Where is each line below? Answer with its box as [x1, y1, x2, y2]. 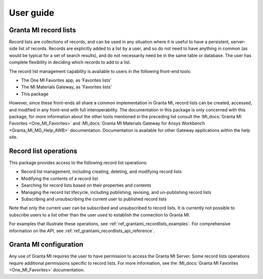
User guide [9, 7, 55, 18]
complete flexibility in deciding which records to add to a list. [9, 59, 131, 65]
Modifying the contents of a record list [21, 175, 98, 181]
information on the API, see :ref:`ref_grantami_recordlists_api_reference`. [9, 228, 155, 234]
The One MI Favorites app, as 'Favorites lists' [21, 77, 112, 83]
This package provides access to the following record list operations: [9, 160, 148, 166]
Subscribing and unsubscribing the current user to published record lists [21, 196, 167, 202]
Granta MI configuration [9, 240, 84, 249]
